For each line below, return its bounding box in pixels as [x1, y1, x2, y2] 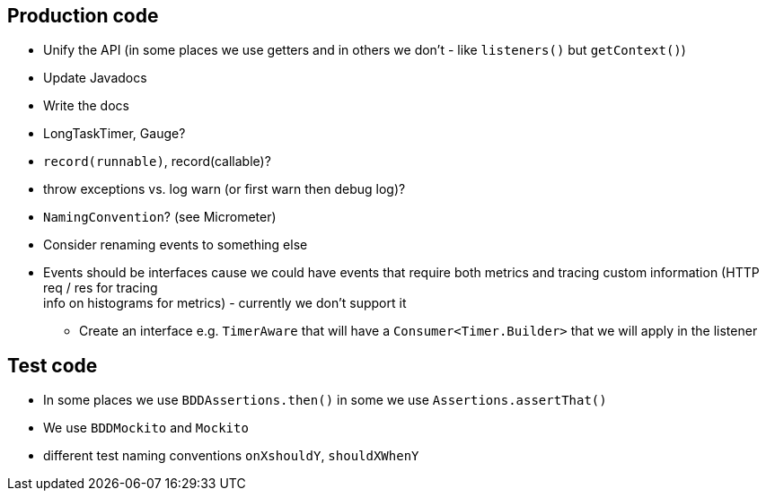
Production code [7, 4, 159, 27]
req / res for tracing [43, 280, 158, 296]
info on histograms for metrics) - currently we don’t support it [43, 295, 407, 311]
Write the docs [43, 98, 129, 114]
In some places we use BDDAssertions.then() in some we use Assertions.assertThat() [43, 392, 607, 408]
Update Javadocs [43, 70, 147, 86]
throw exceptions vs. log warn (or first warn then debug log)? [43, 181, 406, 197]
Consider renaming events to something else [43, 237, 308, 253]
